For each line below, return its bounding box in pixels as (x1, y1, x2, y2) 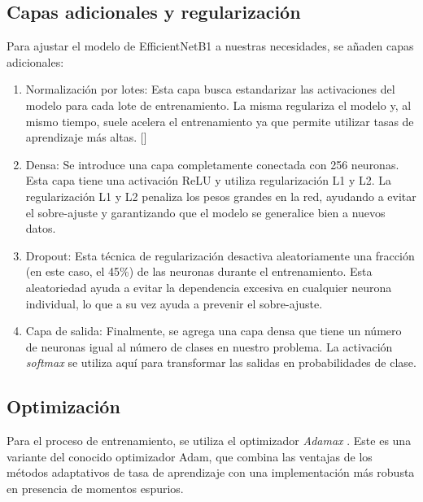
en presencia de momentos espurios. (7, 479, 184, 496)
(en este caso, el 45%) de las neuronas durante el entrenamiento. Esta (25, 263, 373, 280)
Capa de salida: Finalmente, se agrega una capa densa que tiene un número (25, 322, 402, 339)
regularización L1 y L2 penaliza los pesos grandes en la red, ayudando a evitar (25, 187, 416, 204)
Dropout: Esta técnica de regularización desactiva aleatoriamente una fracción (25, 247, 415, 264)
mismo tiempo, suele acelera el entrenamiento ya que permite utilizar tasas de (25, 112, 414, 129)
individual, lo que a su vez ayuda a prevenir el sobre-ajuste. (25, 295, 323, 312)
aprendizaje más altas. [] (25, 129, 147, 146)
